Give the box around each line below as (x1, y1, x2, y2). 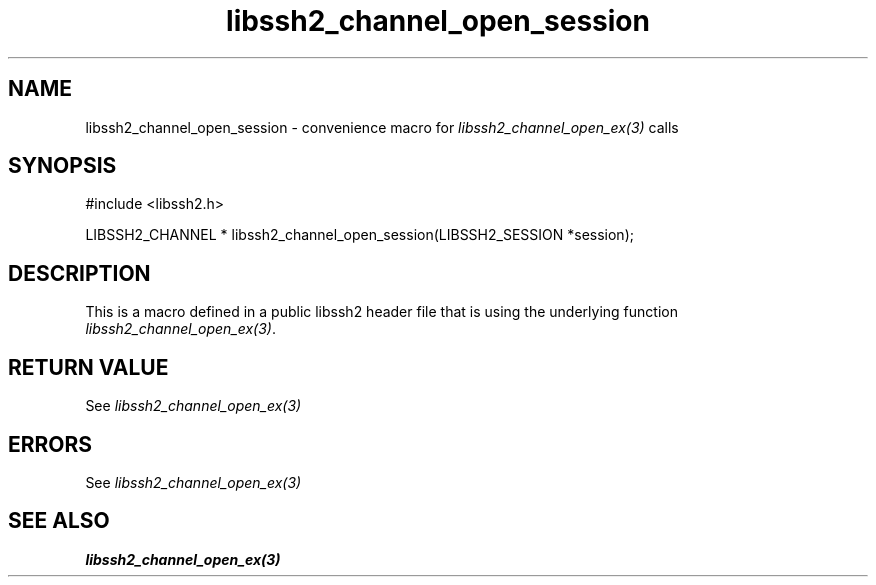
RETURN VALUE (8, 354, 169, 380)
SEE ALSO (8, 508, 110, 534)
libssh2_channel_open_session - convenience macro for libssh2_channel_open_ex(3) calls (85, 118, 679, 136)
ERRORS (8, 431, 93, 457)
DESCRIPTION (8, 260, 151, 286)
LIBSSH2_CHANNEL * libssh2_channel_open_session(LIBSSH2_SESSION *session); (85, 226, 634, 244)
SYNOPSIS (8, 153, 117, 179)
